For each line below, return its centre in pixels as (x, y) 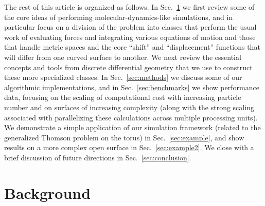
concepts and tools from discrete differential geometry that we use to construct (128, 67)
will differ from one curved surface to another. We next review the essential (123, 57)
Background (48, 192)
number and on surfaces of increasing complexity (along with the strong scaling (129, 107)
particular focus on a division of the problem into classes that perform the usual (130, 27)
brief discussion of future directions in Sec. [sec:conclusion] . (98, 157)
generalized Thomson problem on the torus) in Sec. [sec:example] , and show (124, 137)
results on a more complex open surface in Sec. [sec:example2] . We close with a (129, 147)
